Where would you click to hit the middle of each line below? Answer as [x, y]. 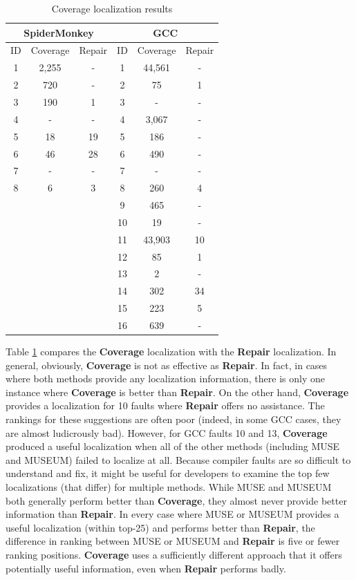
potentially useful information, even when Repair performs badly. [146, 568]
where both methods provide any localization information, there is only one [165, 378]
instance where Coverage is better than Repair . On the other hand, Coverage [177, 392]
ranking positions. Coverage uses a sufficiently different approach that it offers [174, 554]
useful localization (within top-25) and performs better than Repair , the [160, 527]
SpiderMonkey [59, 32]
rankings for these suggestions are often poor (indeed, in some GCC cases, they [174, 419]
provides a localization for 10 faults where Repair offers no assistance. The [165, 405]
